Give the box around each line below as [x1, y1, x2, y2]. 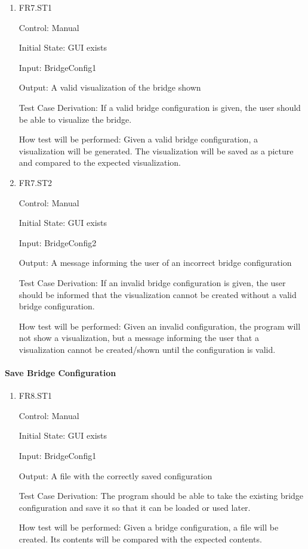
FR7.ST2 [19, 176, 53, 188]
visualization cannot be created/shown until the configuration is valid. [19, 343, 276, 355]
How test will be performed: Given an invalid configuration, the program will [19, 320, 301, 332]
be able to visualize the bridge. [19, 113, 132, 125]
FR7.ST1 [19, 1, 53, 13]
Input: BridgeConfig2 [19, 236, 97, 249]
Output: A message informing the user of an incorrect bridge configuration [19, 256, 292, 269]
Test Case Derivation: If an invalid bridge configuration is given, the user [19, 276, 286, 289]
